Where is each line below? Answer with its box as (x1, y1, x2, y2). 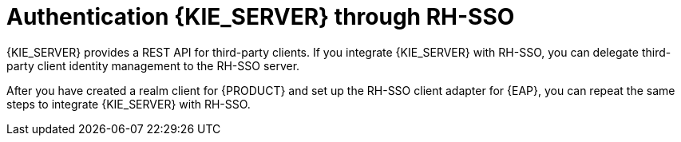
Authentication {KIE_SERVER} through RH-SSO (6, 3, 515, 30)
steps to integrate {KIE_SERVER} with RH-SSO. (6, 97, 251, 111)
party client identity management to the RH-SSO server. (6, 58, 300, 73)
